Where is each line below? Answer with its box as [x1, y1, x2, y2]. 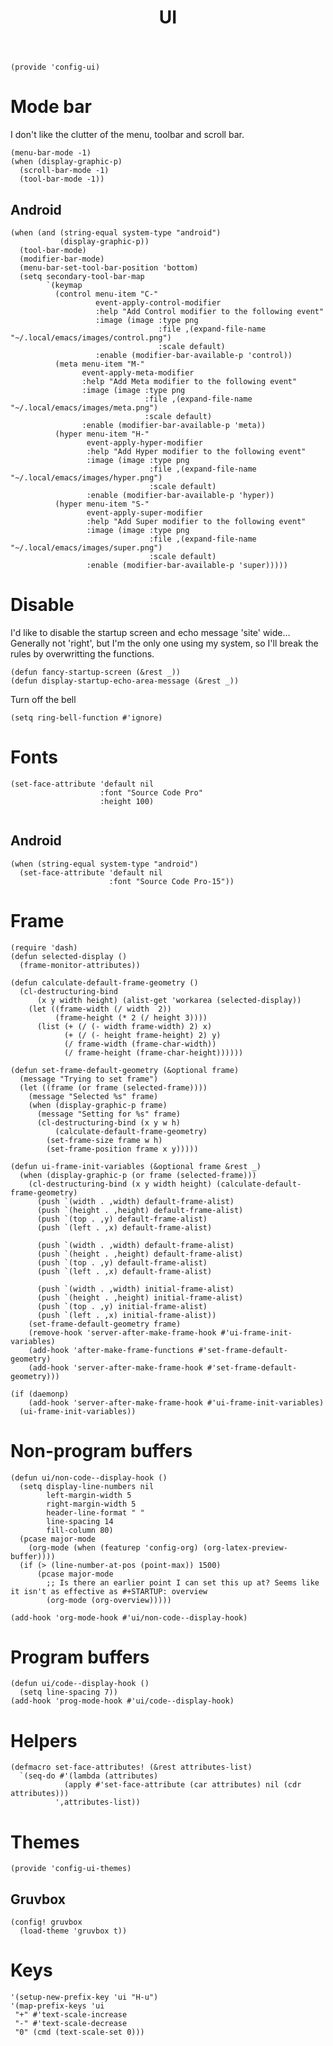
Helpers [10, 1729, 78, 1752]
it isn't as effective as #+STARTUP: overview [10, 1586, 208, 1596]
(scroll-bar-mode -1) [19, 166, 110, 176]
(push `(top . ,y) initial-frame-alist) [36, 1301, 208, 1311]
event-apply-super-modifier [86, 507, 203, 518]
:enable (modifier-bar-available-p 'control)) [95, 350, 293, 360]
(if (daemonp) [10, 1389, 70, 1399]
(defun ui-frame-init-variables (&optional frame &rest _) [10, 1161, 262, 1171]
